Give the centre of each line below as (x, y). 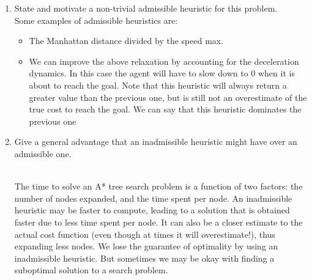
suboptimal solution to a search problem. (91, 270)
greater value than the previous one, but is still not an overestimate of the (168, 97)
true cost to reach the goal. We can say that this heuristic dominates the (165, 109)
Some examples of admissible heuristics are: (96, 20)
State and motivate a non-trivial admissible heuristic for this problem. (146, 8)
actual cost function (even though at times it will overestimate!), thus (145, 234)
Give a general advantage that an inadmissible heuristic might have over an (156, 142)
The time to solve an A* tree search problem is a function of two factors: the (158, 186)
